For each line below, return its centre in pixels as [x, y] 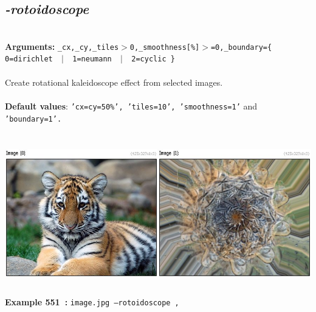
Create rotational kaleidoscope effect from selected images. [114, 82]
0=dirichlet [29, 59]
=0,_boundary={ [241, 47]
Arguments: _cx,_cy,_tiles [62, 46]
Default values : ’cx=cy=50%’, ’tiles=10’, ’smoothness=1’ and [131, 106]
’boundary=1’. [33, 119]
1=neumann [92, 59]
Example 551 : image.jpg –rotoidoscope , [92, 302]
